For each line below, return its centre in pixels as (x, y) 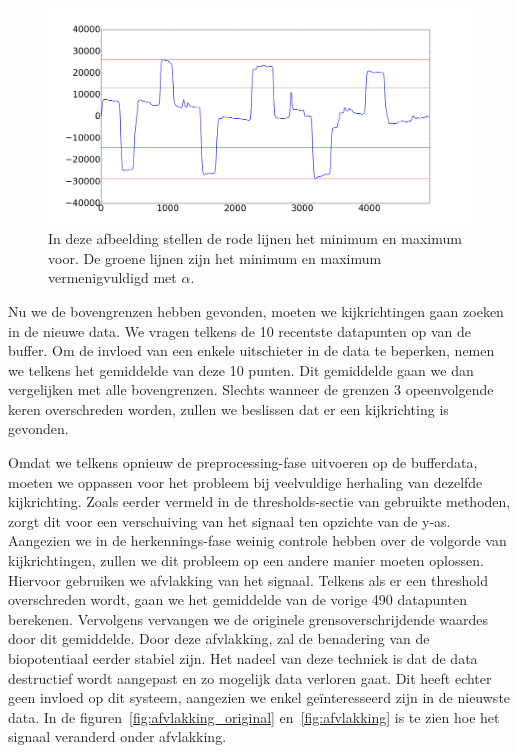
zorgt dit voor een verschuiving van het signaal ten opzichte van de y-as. (229, 520)
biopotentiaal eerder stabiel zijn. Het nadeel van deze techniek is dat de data (243, 658)
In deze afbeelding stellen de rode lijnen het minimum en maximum (255, 238)
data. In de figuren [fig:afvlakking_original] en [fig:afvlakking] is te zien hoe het (254, 716)
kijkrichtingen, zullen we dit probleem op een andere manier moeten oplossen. (246, 560)
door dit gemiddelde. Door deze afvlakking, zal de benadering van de (219, 638)
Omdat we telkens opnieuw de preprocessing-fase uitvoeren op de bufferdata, (243, 462)
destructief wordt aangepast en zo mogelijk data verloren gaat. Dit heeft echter (250, 677)
